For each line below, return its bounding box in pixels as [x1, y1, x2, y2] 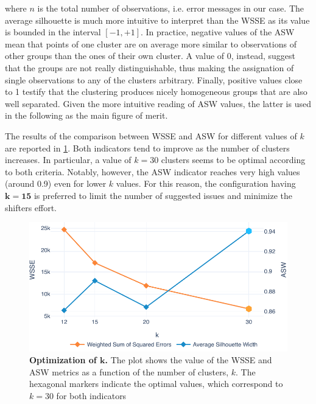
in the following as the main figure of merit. [5, 109, 168, 122]
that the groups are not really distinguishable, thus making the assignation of [5, 61, 294, 74]
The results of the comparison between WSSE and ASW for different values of [5, 129, 297, 142]
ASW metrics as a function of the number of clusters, [29, 365, 229, 378]
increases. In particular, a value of [5, 153, 132, 166]
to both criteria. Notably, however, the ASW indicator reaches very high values [5, 165, 300, 178]
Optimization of [29, 353, 97, 366]
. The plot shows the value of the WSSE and [105, 353, 272, 366]
